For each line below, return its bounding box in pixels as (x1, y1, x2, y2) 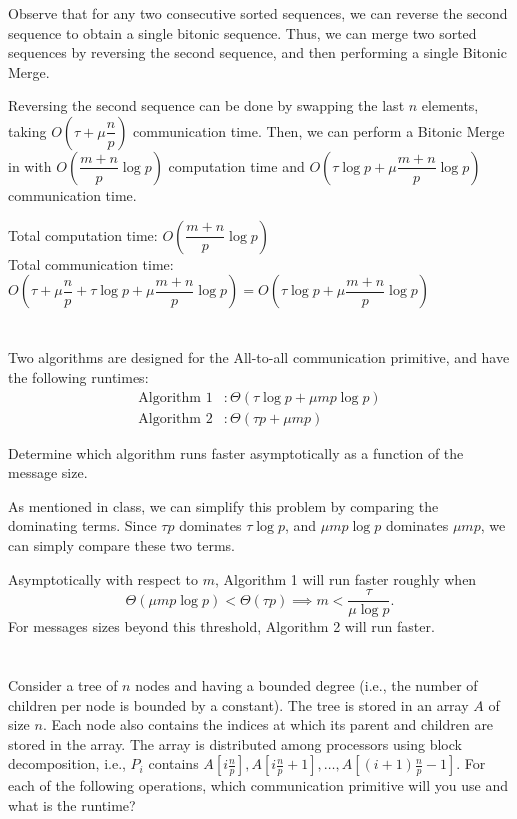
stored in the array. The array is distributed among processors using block (8, 733, 462, 754)
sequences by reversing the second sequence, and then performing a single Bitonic (8, 42, 507, 63)
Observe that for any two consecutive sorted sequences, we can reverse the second (8, 3, 508, 23)
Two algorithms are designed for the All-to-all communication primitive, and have (8, 347, 510, 368)
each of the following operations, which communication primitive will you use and (8, 775, 508, 796)
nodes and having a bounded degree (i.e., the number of (135, 675, 478, 695)
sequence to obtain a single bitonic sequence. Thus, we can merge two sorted (8, 22, 477, 43)
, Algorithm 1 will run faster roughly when (214, 568, 477, 589)
